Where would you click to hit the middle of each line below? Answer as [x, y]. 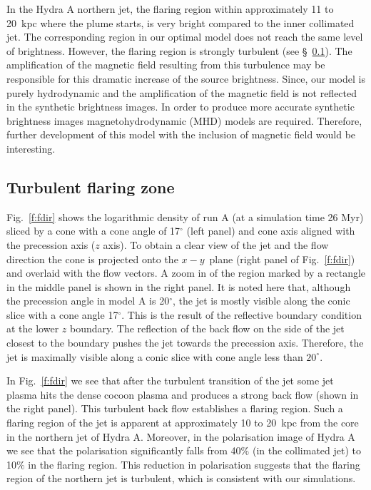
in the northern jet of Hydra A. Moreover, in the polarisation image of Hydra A [181, 436]
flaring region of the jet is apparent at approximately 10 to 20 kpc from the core [183, 423]
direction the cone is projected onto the [92, 259]
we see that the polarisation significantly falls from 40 [124, 450]
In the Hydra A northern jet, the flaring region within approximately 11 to [170, 9]
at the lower [33, 328]
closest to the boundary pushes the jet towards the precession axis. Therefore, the [185, 343]
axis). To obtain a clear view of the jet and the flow [216, 244]
